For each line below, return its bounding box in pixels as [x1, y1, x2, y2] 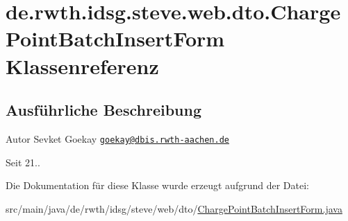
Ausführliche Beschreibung [6, 99, 201, 121]
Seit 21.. [6, 154, 40, 169]
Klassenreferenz [6, 51, 159, 80]
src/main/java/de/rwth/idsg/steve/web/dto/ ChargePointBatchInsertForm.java [6, 201, 342, 215]
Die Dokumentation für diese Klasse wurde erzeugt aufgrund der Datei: [6, 178, 309, 193]
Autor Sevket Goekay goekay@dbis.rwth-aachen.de [6, 131, 229, 145]
